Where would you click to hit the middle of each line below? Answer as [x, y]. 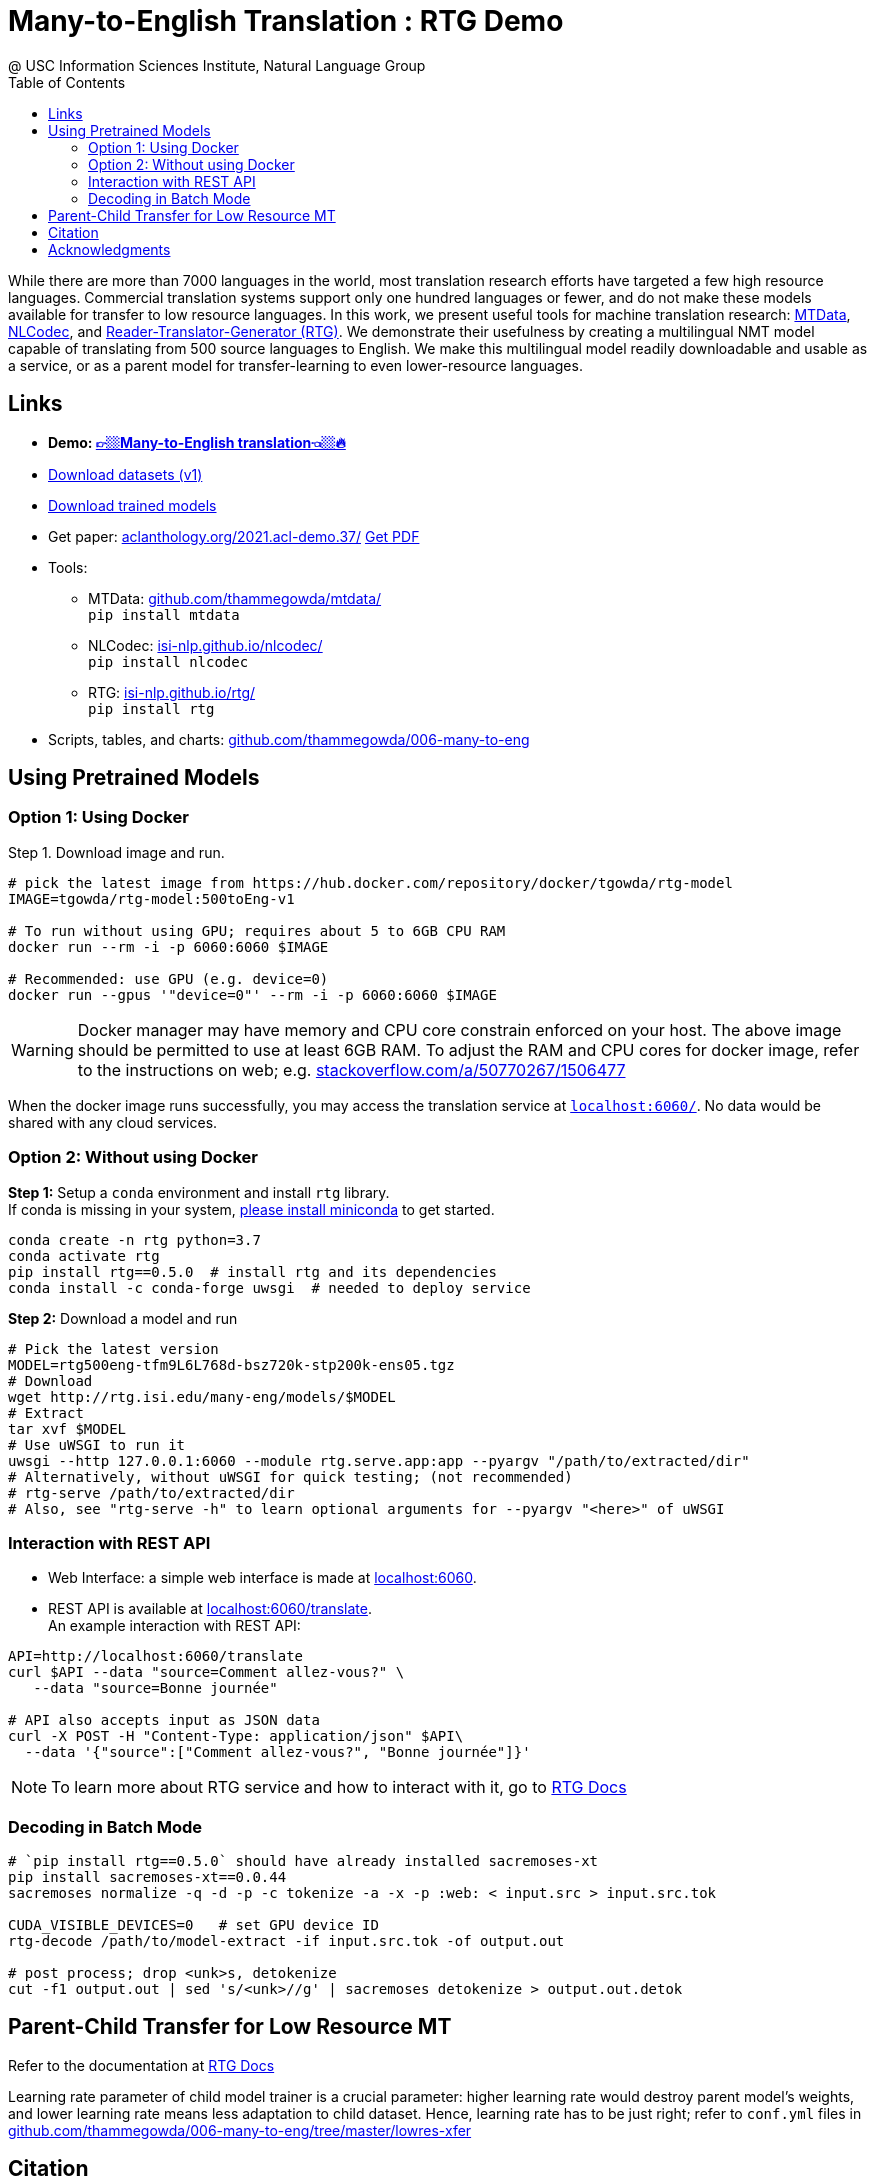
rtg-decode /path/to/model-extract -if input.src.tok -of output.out [286, 1941]
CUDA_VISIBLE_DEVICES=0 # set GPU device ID [193, 1925]
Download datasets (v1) [125, 474]
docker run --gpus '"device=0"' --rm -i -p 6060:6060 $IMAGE [252, 994]
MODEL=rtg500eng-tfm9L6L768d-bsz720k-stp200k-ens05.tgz [231, 1364]
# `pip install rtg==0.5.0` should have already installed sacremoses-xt [303, 1861]
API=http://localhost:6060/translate [156, 1656]
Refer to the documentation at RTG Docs [141, 2065]
